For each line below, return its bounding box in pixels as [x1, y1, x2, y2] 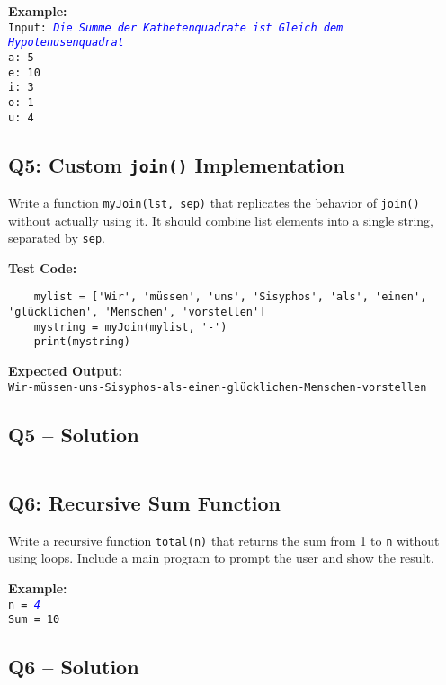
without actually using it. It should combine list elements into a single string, [8, 210, 434, 229]
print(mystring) [33, 335, 131, 349]
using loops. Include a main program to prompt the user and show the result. [8, 548, 434, 567]
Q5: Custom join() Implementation [8, 150, 345, 178]
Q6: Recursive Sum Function [8, 488, 281, 516]
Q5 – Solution [8, 420, 139, 448]
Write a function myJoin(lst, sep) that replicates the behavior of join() [8, 192, 420, 211]
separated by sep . [8, 228, 105, 247]
